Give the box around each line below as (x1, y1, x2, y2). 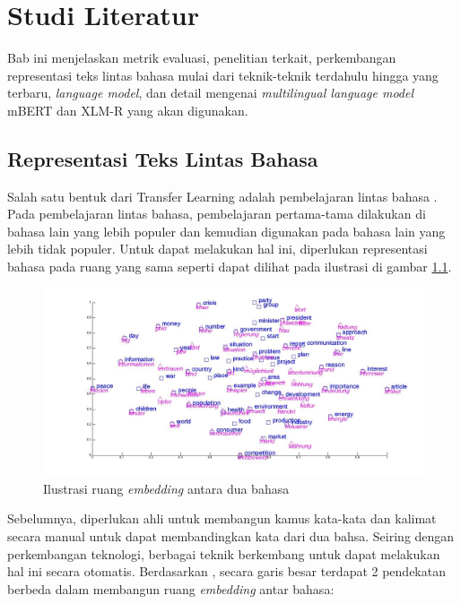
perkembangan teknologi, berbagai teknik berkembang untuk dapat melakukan (7, 544, 440, 563)
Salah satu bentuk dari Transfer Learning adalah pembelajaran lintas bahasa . (7, 186, 438, 205)
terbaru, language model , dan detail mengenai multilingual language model (7, 83, 413, 102)
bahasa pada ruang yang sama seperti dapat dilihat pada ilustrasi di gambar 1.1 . (7, 257, 452, 276)
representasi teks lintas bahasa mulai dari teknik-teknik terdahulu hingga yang (7, 65, 439, 84)
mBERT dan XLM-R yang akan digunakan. (7, 100, 248, 119)
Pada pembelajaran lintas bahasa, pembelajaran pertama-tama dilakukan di (7, 204, 426, 223)
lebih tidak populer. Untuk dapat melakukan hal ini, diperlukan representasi (7, 239, 428, 258)
